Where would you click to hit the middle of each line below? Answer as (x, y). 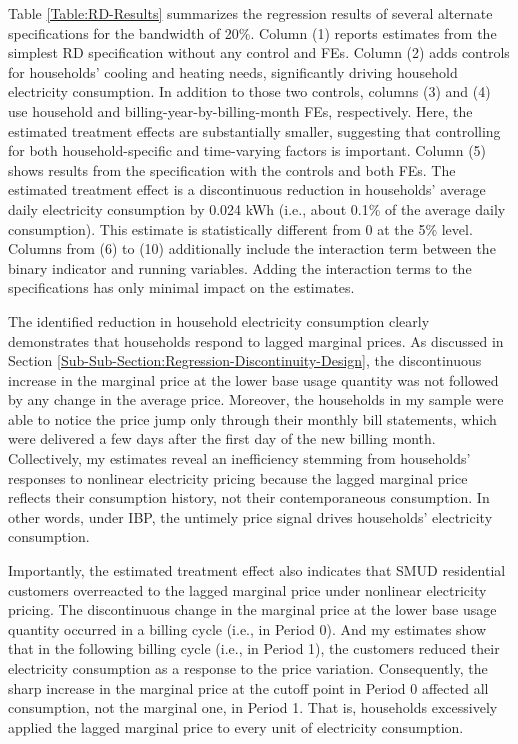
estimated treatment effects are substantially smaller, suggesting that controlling (254, 130)
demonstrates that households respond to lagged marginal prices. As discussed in (256, 340)
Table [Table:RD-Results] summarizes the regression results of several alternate (250, 13)
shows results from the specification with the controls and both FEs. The (232, 169)
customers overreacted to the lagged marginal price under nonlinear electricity (247, 589)
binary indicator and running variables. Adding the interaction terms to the (240, 267)
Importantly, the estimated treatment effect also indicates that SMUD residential (257, 570)
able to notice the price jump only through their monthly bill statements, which (252, 418)
